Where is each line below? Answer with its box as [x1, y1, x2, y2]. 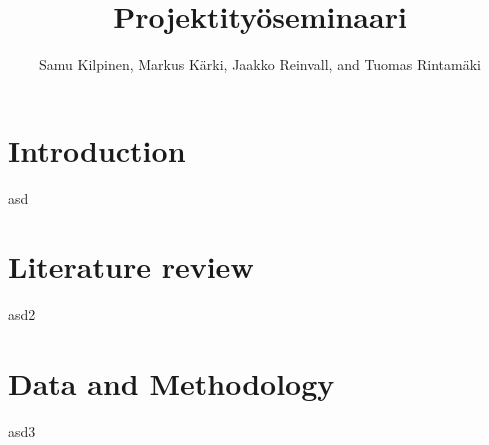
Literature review [8, 246, 254, 287]
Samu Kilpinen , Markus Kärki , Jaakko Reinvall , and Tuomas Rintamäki [39, 54, 481, 75]
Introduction [8, 129, 186, 170]
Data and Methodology [8, 363, 335, 404]
